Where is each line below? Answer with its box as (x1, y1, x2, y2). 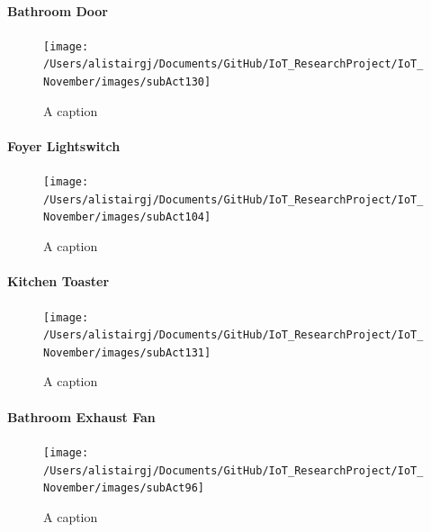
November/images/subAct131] (43, 346, 211, 359)
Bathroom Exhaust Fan (7, 407, 156, 426)
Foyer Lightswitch (7, 136, 121, 155)
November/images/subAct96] (43, 482, 204, 495)
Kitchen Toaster (7, 272, 110, 291)
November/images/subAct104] (43, 211, 211, 224)
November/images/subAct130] (43, 76, 211, 89)
